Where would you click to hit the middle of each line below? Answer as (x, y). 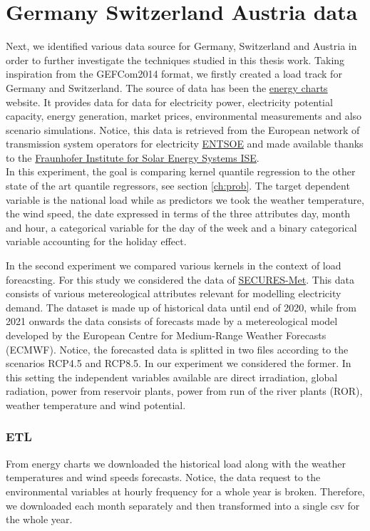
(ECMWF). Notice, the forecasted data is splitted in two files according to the (177, 349)
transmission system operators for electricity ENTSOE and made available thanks (185, 144)
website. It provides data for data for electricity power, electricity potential (169, 102)
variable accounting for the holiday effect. (96, 241)
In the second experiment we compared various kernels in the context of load (174, 265)
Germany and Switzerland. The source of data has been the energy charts (167, 87)
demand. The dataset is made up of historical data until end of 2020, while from (181, 307)
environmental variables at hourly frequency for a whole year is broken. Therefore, (185, 491)
